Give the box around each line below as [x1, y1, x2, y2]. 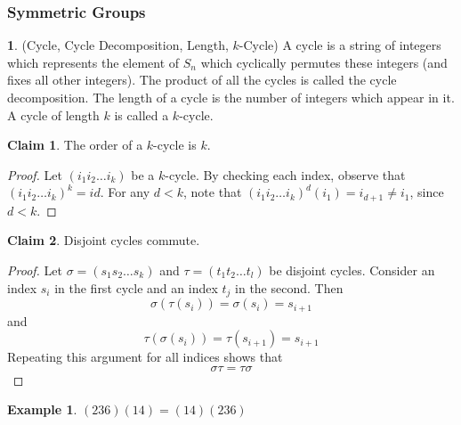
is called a [114, 105, 169, 124]
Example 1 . [7, 400, 77, 419]
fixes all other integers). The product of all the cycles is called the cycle [7, 70, 397, 89]
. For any [100, 183, 150, 201]
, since [409, 183, 444, 201]
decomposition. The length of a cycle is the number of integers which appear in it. [7, 88, 455, 106]
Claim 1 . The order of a [7, 135, 143, 154]
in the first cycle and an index [54, 278, 218, 297]
